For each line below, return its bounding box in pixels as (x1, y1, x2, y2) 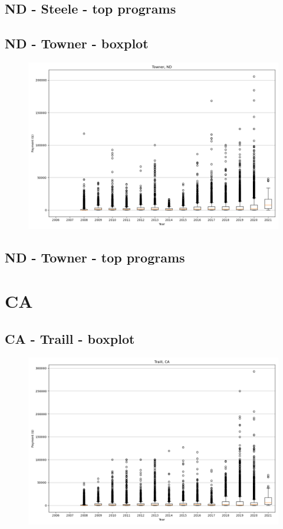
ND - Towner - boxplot (5, 34, 149, 52)
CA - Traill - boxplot (5, 329, 135, 347)
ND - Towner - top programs (5, 248, 185, 267)
